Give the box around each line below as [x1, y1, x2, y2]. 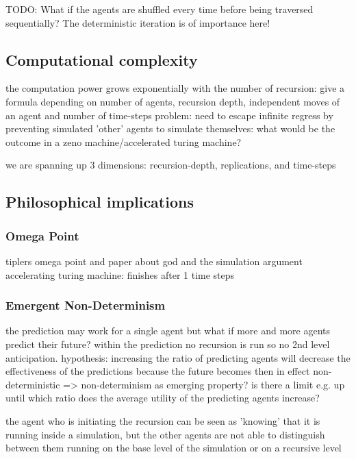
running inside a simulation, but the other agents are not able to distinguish [5, 427, 325, 441]
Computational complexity [5, 49, 198, 70]
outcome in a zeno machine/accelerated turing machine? [5, 134, 242, 149]
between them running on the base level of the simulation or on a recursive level [5, 441, 342, 455]
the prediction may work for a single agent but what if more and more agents [5, 323, 330, 338]
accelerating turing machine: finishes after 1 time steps [5, 267, 235, 282]
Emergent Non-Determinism [5, 297, 166, 314]
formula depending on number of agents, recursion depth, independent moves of [5, 94, 340, 108]
